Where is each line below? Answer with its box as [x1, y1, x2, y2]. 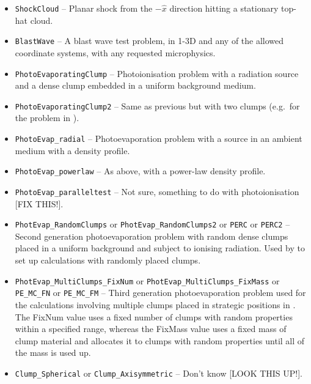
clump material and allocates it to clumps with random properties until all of [15, 334, 305, 347]
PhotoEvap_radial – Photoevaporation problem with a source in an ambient [15, 132, 302, 144]
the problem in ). [15, 111, 79, 124]
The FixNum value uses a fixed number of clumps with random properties [15, 310, 293, 323]
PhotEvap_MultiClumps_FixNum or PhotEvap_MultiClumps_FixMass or [15, 274, 280, 287]
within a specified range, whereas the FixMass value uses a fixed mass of [15, 322, 287, 335]
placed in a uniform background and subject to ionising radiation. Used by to [15, 242, 305, 254]
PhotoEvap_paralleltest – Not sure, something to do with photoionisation [15, 185, 299, 198]
